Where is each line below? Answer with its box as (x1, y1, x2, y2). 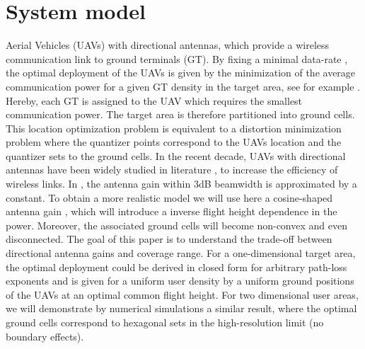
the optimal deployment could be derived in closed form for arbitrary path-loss (6, 259, 347, 274)
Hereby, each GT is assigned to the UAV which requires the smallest (6, 93, 303, 108)
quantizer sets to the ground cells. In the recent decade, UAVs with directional (6, 148, 346, 163)
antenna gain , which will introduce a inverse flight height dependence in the (6, 204, 337, 219)
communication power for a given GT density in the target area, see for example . (6, 79, 360, 93)
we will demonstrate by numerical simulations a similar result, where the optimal (6, 301, 357, 316)
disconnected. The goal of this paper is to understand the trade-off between (6, 231, 332, 246)
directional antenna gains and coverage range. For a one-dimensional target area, (6, 246, 356, 261)
